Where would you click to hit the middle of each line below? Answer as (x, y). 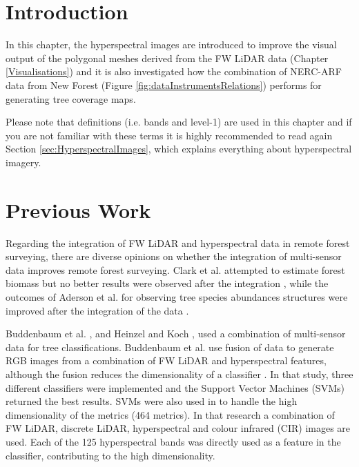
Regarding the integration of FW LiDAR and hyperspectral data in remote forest (178, 242)
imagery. (23, 162)
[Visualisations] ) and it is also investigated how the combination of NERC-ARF (174, 71)
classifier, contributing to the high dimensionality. (110, 455)
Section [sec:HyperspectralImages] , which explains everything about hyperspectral (179, 149)
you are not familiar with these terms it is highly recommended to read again (169, 135)
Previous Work (78, 209)
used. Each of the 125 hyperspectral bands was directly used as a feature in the (173, 441)
